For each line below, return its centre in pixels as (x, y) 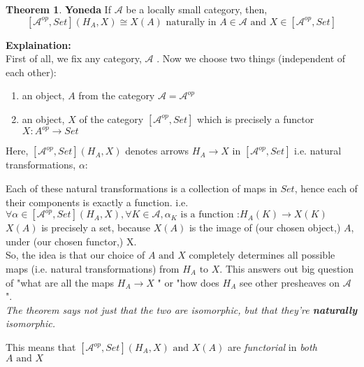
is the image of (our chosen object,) (265, 228)
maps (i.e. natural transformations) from (93, 269)
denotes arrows (157, 151)
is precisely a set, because (96, 228)
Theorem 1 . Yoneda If (58, 9)
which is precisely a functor (256, 118)
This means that (41, 347)
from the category (117, 95)
